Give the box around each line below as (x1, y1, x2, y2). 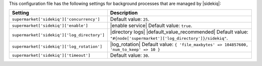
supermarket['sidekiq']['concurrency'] (12, 16, 100, 22)
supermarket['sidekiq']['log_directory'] (12, 32, 105, 37)
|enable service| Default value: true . (110, 22, 193, 29)
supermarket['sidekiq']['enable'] (12, 23, 88, 28)
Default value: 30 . (110, 52, 150, 59)
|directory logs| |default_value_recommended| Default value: (110, 29, 248, 35)
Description (110, 10, 138, 16)
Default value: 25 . (110, 16, 150, 23)
